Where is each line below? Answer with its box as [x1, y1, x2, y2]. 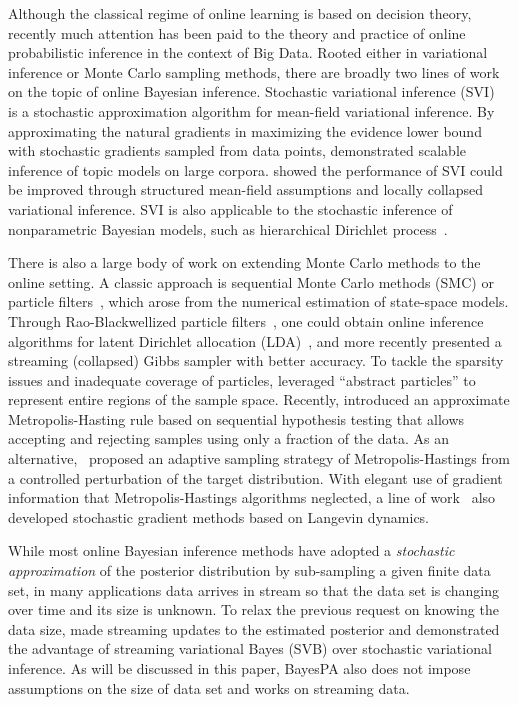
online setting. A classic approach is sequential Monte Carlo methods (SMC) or [8, 271, 494, 292]
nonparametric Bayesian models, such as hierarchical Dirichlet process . [8, 218, 448, 239]
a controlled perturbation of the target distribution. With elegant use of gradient [8, 467, 503, 488]
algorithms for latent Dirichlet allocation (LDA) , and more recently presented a [8, 330, 502, 351]
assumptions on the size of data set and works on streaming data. [8, 677, 410, 698]
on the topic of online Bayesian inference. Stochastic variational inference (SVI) [8, 81, 495, 102]
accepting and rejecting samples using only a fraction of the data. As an [8, 428, 449, 449]
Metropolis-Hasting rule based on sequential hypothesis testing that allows [8, 408, 465, 429]
